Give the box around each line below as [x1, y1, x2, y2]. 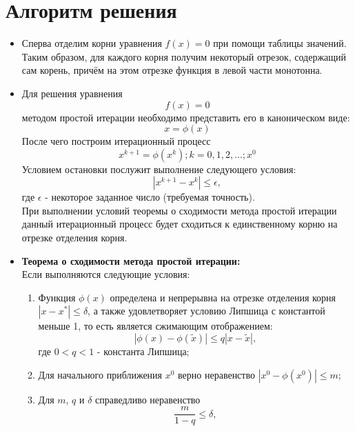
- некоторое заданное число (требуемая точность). [45, 190, 255, 204]
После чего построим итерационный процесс [21, 134, 211, 148]
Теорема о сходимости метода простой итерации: [21, 253, 241, 268]
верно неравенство [178, 367, 255, 381]
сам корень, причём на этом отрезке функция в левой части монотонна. [21, 63, 323, 77]
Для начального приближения [38, 367, 163, 381]
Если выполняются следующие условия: [21, 267, 190, 281]
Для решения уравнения [21, 86, 123, 100]
